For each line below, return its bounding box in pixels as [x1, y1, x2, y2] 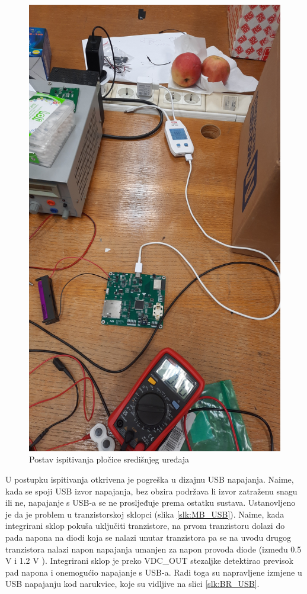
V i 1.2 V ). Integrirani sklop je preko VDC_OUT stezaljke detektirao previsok [5, 554, 293, 567]
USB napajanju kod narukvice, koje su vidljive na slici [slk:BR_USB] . [5, 577, 260, 590]
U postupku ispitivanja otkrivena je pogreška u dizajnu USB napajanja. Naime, [5, 473, 294, 485]
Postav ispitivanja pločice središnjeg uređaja [29, 453, 190, 465]
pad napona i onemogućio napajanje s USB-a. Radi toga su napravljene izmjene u [5, 566, 302, 578]
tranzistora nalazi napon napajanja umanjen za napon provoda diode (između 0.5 [5, 542, 302, 555]
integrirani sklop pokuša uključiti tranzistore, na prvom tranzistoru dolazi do [5, 519, 285, 532]
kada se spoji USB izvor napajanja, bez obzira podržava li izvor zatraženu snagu [5, 484, 298, 497]
